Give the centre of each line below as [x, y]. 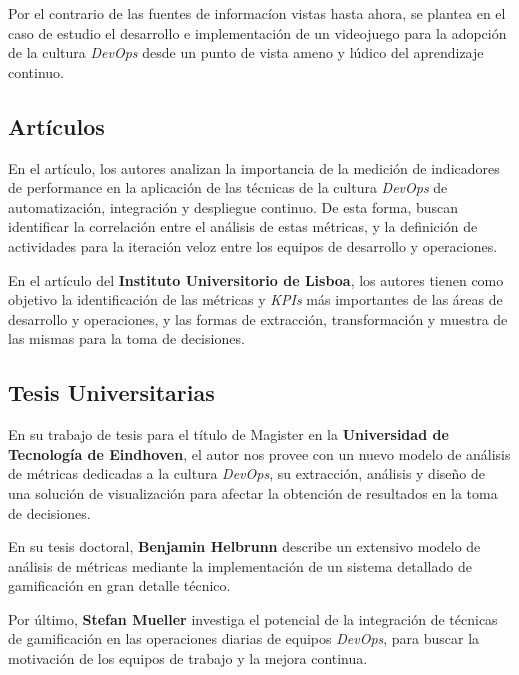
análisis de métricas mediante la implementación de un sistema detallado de [240, 565]
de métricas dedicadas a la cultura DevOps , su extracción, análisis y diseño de [246, 473]
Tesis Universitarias [111, 392]
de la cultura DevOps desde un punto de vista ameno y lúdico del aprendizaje [246, 52]
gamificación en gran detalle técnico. [119, 585]
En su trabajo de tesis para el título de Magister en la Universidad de [228, 434]
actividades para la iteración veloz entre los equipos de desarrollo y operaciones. [253, 245]
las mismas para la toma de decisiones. [126, 338]
